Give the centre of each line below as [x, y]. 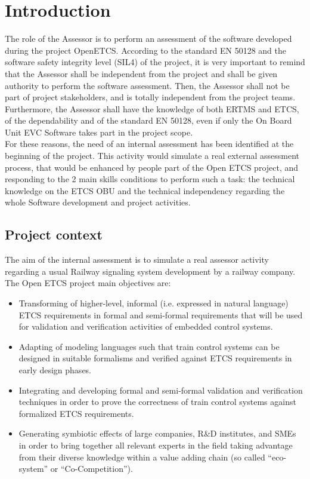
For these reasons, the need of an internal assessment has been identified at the [149, 144]
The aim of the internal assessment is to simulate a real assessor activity [137, 260]
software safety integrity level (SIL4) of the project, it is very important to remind [155, 62]
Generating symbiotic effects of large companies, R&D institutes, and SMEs [157, 433]
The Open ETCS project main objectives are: [88, 283]
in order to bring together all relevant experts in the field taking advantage [156, 445]
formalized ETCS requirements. [76, 413]
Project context [54, 234]
